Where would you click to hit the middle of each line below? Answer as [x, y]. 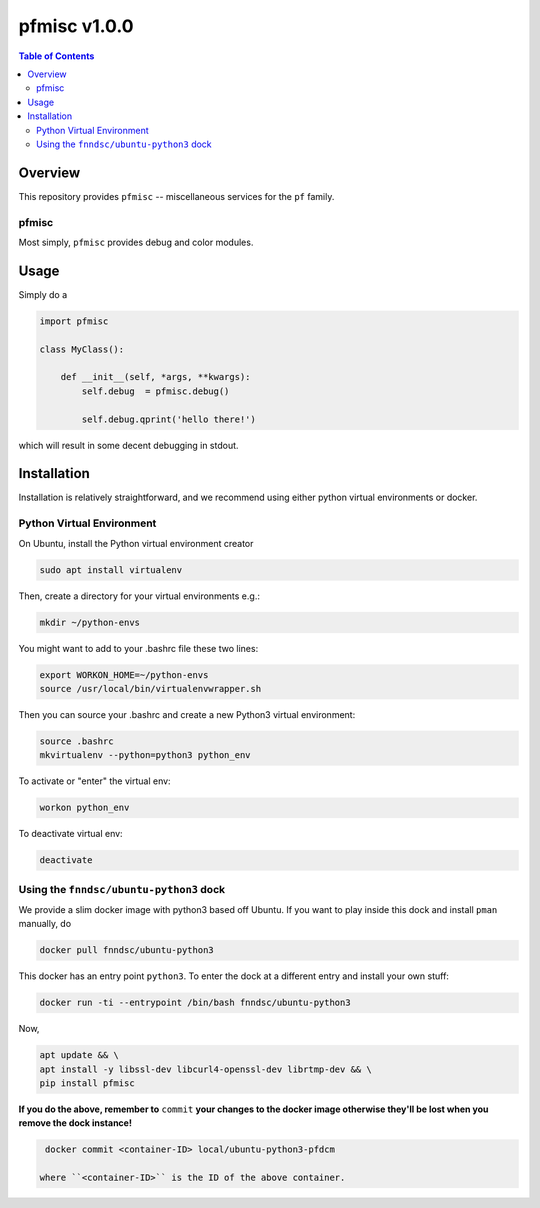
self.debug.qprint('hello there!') [169, 419]
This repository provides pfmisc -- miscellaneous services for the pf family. [176, 196]
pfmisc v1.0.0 [76, 26]
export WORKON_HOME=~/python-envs [124, 674]
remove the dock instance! [75, 1123]
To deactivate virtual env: [71, 834]
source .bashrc [76, 741]
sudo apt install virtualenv [111, 569]
